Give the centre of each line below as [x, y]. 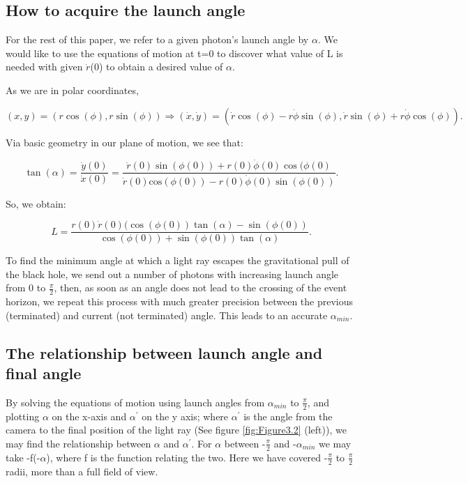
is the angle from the [288, 416]
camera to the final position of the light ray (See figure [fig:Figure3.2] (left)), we [176, 430]
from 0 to [26, 287]
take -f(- [23, 457]
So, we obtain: [36, 203]
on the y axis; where [185, 416]
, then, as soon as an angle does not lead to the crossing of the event [201, 287]
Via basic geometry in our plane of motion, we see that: [124, 142]
